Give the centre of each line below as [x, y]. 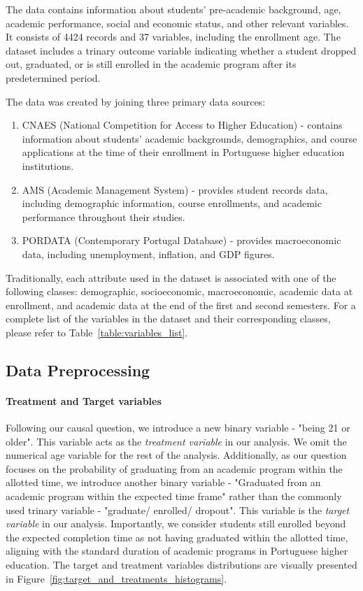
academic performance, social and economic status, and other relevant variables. [177, 23]
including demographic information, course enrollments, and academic [172, 203]
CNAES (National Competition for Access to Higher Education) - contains [182, 125]
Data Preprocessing [78, 370]
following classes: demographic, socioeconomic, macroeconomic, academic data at [179, 291]
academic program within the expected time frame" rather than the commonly [174, 496]
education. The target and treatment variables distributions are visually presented [181, 564]
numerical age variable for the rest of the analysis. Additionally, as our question [176, 455]
